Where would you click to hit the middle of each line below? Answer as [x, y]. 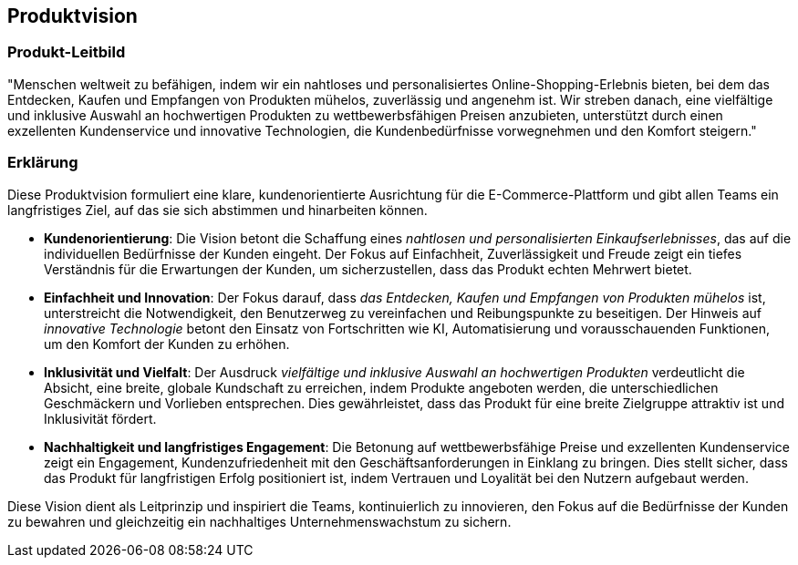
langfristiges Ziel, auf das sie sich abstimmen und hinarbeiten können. [218, 210]
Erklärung [43, 163]
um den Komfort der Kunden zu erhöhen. [167, 344]
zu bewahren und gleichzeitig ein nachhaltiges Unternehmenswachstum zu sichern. [259, 521]
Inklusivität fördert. [100, 418]
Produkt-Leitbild [67, 52]
